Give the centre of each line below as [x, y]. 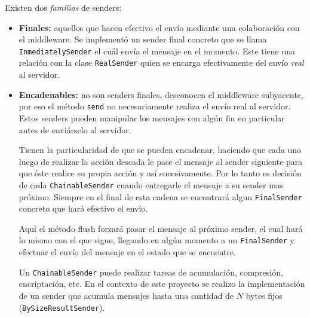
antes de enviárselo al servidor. [75, 129]
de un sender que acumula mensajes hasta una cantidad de [126, 295]
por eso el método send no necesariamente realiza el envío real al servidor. [155, 106]
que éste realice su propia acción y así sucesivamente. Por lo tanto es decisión [160, 173]
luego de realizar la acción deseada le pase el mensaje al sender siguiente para [161, 161]
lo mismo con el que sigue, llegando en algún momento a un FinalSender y [156, 240]
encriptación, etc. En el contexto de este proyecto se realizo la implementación [162, 284]
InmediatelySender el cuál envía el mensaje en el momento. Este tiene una [157, 51]
